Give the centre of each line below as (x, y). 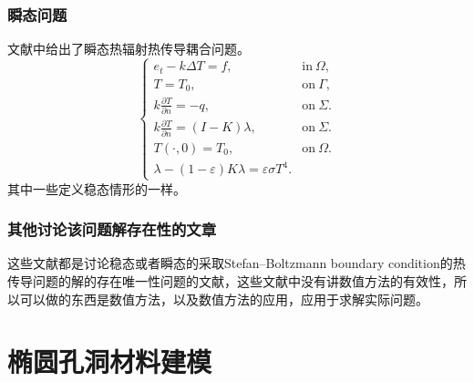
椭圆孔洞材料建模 (110, 361)
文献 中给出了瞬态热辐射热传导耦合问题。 (129, 49)
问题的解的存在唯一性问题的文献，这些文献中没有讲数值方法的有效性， (243, 280)
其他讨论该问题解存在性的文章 (112, 229)
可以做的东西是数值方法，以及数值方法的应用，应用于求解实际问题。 (224, 299)
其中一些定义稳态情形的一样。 (97, 188)
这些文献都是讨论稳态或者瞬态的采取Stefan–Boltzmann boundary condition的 (230, 263)
